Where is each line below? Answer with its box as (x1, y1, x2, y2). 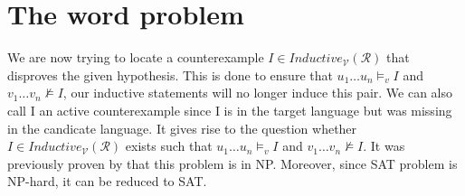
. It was (363, 136, 405, 155)
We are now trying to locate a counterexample (7, 48, 264, 67)
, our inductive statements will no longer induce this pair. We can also (62, 83, 452, 102)
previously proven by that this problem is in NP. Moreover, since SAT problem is (7, 154, 458, 173)
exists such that (125, 136, 213, 155)
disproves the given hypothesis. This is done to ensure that (7, 65, 333, 84)
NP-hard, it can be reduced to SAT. (7, 172, 207, 191)
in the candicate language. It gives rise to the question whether (7, 118, 357, 137)
